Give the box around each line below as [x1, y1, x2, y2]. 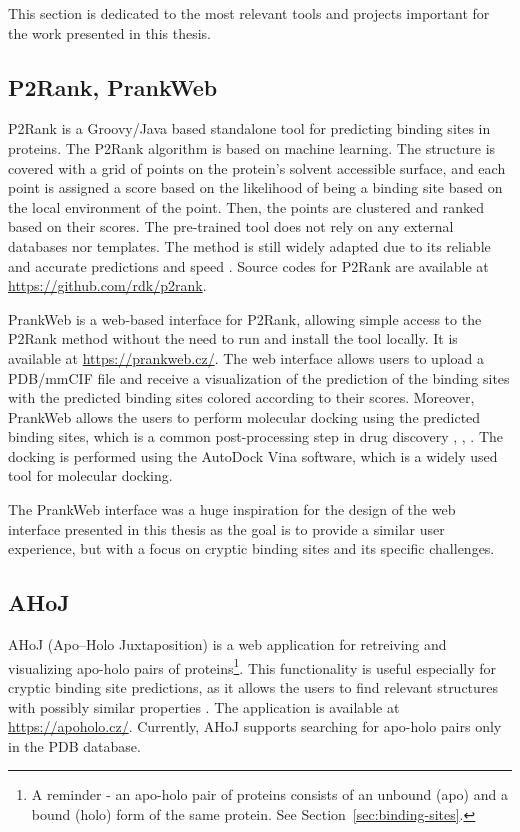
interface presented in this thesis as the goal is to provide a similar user [8, 518, 445, 539]
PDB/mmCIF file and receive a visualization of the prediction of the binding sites [8, 367, 510, 388]
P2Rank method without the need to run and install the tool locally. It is [8, 328, 458, 349]
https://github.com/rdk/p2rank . [8, 275, 207, 296]
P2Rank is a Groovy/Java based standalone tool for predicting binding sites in [8, 118, 491, 139]
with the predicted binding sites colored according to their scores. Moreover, [8, 387, 475, 408]
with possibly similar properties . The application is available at [8, 696, 400, 717]
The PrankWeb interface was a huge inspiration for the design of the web [8, 499, 456, 520]
